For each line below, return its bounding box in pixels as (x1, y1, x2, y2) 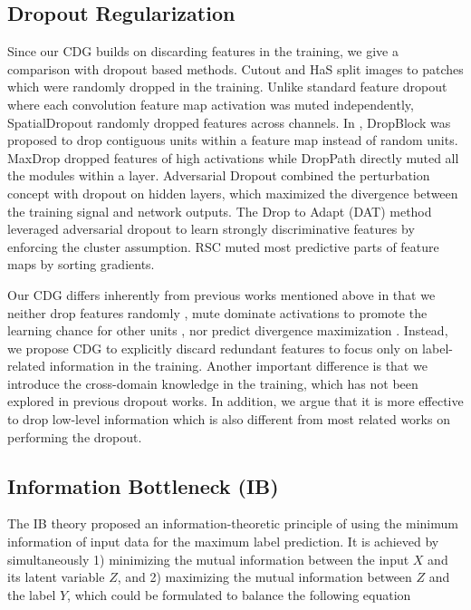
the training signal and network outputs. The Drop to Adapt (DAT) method (7, 201, 432, 220)
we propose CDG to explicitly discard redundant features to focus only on (7, 338, 418, 357)
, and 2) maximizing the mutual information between (117, 567, 412, 586)
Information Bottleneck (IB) (7, 471, 279, 499)
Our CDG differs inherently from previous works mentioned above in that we (7, 285, 436, 304)
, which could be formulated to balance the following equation (67, 585, 411, 604)
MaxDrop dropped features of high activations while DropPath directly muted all (7, 148, 459, 167)
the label (7, 585, 56, 604)
